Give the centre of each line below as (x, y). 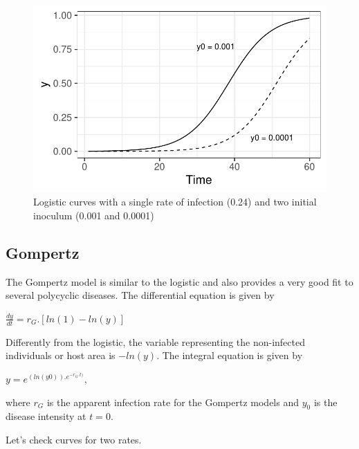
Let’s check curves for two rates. (74, 439)
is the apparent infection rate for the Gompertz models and (173, 402)
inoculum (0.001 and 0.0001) (94, 215)
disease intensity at (46, 416)
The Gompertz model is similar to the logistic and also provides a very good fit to (179, 281)
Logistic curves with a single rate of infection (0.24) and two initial (175, 202)
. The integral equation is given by (230, 355)
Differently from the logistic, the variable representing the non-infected (155, 341)
